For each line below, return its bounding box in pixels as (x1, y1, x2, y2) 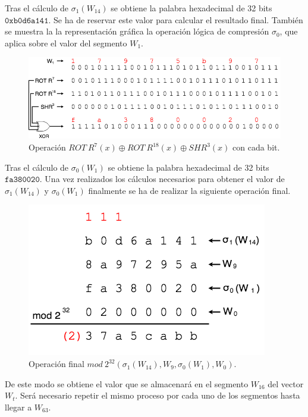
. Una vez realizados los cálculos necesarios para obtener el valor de (39, 173, 285, 185)
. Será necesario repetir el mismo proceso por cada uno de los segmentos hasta (15, 389, 300, 402)
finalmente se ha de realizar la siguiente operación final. (88, 184, 291, 196)
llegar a (5, 400, 32, 413)
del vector (268, 377, 304, 390)
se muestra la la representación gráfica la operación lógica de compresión (5, 25, 269, 37)
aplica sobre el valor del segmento (5, 36, 127, 49)
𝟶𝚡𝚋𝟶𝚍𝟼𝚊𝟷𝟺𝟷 (5, 16, 49, 25)
